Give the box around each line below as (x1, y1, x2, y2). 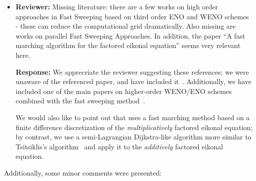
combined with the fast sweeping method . (15, 95, 145, 106)
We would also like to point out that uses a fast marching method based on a (15, 112, 250, 122)
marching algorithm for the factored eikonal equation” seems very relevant (15, 40, 241, 50)
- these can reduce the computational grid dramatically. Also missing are (15, 21, 236, 31)
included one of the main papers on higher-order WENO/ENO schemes (15, 86, 232, 96)
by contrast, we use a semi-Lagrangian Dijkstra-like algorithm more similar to (15, 132, 252, 142)
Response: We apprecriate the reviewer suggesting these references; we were (15, 66, 249, 77)
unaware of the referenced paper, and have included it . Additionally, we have (15, 76, 252, 87)
